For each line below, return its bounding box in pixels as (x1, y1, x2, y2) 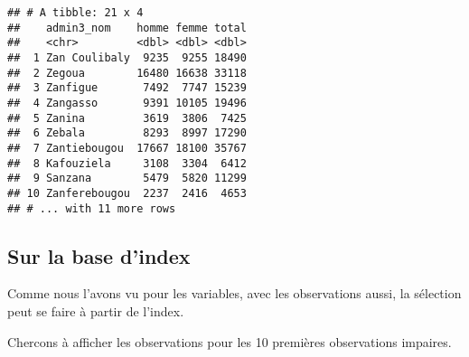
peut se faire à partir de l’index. (7, 301, 184, 320)
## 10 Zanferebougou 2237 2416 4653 (7, 186, 247, 200)
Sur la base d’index (7, 241, 191, 269)
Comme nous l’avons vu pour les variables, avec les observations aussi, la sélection (7, 284, 462, 303)
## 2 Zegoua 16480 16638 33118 (7, 66, 247, 80)
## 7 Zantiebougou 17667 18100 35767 (7, 141, 247, 155)
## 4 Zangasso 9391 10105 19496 (7, 96, 247, 109)
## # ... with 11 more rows (7, 202, 176, 215)
